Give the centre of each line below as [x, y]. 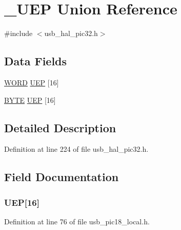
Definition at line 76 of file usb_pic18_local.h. [77, 221]
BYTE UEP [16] [30, 100]
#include [18, 33]
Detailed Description [60, 127]
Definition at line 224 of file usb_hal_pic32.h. [76, 149]
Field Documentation [62, 177]
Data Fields [36, 61]
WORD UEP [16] [32, 82]
